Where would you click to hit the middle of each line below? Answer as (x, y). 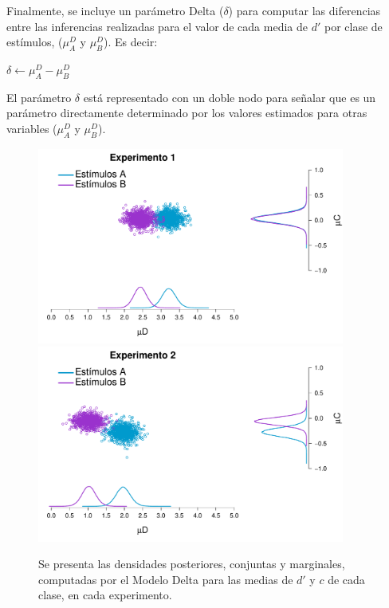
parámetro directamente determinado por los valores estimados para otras (187, 113)
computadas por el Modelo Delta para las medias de (166, 579)
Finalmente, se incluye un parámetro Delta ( (115, 10)
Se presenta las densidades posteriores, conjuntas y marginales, (192, 564)
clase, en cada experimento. (105, 595)
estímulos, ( (35, 42)
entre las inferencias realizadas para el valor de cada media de (157, 26)
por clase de (353, 26)
